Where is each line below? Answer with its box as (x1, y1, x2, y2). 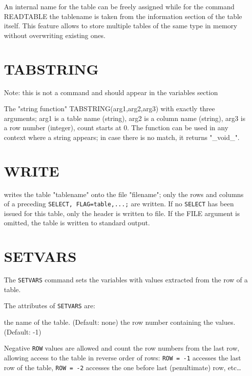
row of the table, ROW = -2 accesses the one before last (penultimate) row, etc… (4, 362, 241, 372)
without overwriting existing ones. (4, 30, 105, 40)
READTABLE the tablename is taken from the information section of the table (4, 11, 242, 21)
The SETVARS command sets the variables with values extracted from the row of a (4, 275, 248, 285)
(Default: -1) (4, 326, 42, 336)
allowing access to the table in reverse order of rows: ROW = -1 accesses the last (4, 352, 241, 362)
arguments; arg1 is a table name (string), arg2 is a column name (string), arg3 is (4, 113, 246, 123)
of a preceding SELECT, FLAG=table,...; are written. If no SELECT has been (4, 198, 234, 209)
